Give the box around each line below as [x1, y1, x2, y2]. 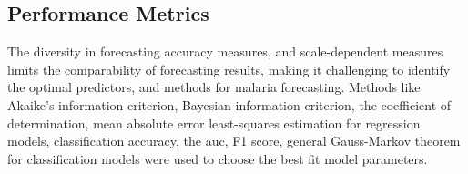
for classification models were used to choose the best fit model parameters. [7, 148, 428, 168]
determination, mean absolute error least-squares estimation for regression [7, 113, 421, 132]
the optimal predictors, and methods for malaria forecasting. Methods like [7, 77, 421, 97]
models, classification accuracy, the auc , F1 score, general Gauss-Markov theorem [7, 131, 461, 150]
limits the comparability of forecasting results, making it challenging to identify [7, 59, 451, 78]
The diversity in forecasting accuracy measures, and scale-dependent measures [7, 42, 443, 61]
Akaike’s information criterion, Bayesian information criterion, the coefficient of [7, 95, 452, 114]
